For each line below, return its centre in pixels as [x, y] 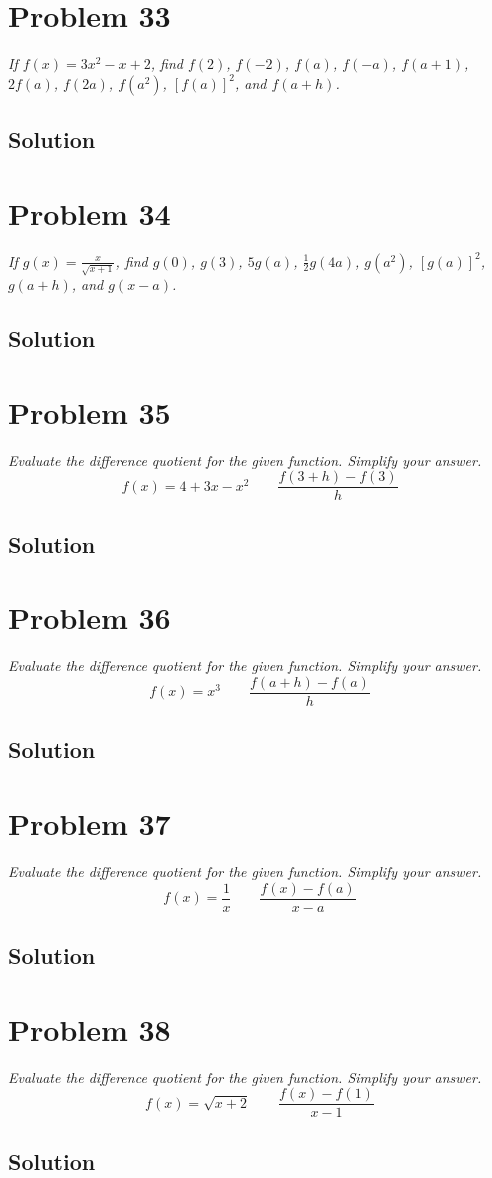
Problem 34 [89, 212]
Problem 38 [89, 1028]
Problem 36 [89, 617]
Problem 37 [89, 823]
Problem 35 [89, 411]
